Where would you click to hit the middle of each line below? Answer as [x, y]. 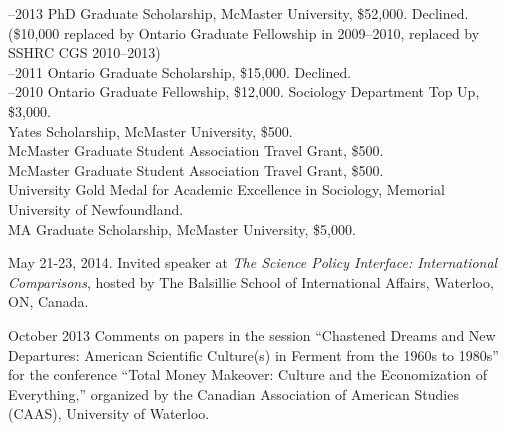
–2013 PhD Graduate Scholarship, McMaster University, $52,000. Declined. [238, 13]
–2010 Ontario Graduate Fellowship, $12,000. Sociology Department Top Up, [244, 91]
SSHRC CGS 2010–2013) [84, 52]
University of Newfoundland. [96, 208]
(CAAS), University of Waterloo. [109, 413]
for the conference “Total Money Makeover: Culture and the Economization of [248, 374]
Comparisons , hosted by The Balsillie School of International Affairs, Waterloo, [251, 281]
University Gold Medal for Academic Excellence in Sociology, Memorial [226, 189]
